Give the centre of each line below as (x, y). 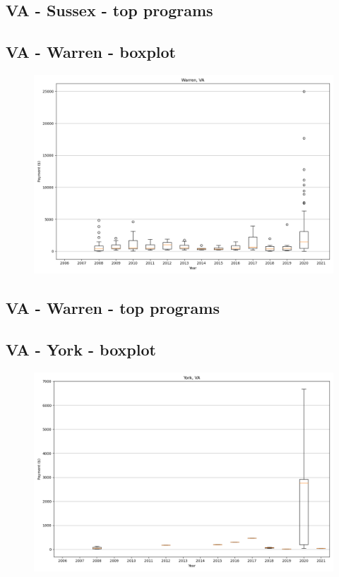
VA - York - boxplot (81, 350)
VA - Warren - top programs (113, 308)
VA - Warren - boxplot (91, 52)
